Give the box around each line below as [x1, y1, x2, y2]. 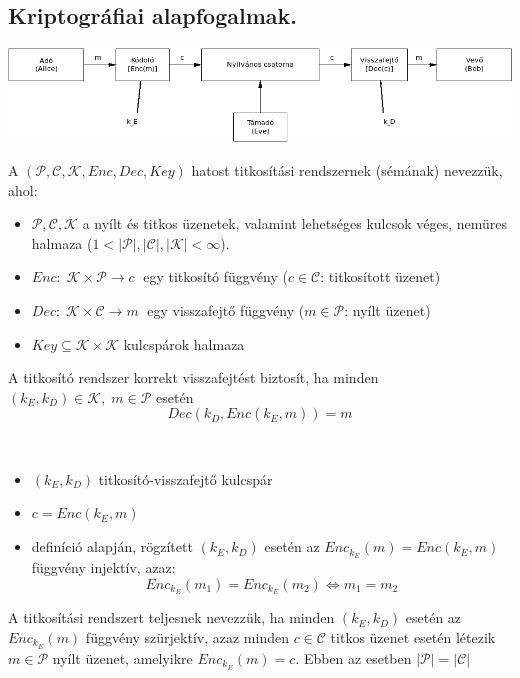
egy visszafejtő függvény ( [147, 299, 305, 320]
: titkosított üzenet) [320, 266, 441, 287]
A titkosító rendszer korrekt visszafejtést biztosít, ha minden [8, 367, 379, 388]
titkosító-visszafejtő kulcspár [98, 468, 273, 489]
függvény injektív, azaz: [31, 556, 176, 577]
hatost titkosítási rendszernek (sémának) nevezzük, [191, 159, 503, 180]
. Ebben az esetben [295, 647, 412, 668]
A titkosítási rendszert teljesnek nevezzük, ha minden [8, 607, 335, 628]
